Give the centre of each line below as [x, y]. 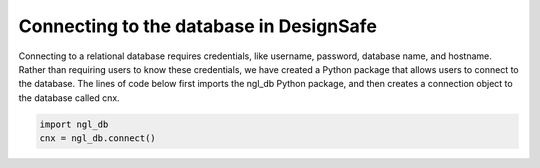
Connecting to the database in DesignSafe [197, 26]
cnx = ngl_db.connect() [98, 138]
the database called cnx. [69, 97]
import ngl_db [74, 124]
